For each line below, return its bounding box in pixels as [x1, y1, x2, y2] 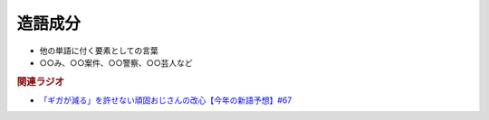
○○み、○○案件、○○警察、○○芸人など [39, 57, 194, 68]
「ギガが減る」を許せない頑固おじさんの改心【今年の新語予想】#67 [39, 95, 292, 106]
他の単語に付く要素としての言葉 [39, 45, 158, 56]
